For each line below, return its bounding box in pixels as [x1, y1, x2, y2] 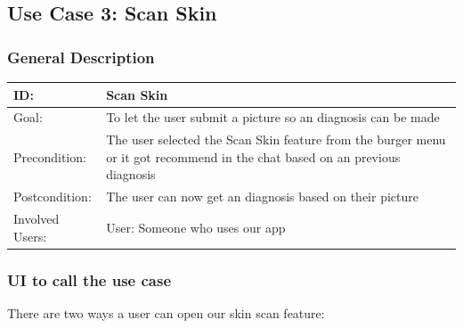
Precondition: [13, 147, 86, 166]
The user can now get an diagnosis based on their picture [106, 187, 418, 206]
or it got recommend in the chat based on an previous [106, 147, 401, 166]
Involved [13, 209, 60, 228]
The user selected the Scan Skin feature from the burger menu [106, 130, 446, 149]
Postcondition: [13, 187, 92, 206]
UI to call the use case [7, 268, 172, 291]
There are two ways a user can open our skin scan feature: [7, 303, 325, 322]
